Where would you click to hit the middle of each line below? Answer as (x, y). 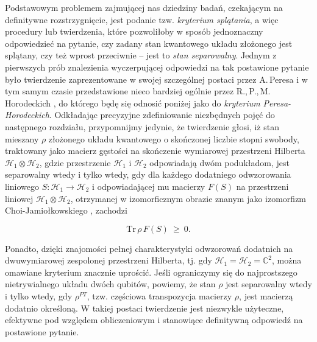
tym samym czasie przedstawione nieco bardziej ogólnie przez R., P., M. (138, 91)
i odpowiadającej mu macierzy (149, 186)
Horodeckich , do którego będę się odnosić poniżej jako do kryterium (133, 103)
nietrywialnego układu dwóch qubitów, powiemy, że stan (110, 284)
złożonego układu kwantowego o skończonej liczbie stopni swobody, (174, 138)
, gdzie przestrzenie (75, 162)
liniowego (22, 186)
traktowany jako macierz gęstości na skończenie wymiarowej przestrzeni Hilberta (155, 151)
